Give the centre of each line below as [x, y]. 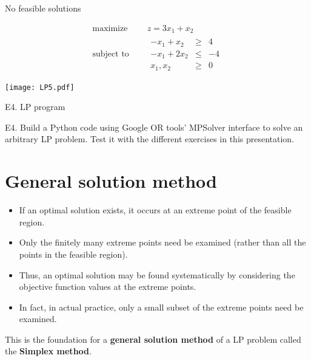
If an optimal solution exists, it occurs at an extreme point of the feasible [155, 210]
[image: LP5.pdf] [40, 87]
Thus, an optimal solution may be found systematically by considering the [157, 274]
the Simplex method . [48, 351]
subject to [111, 54]
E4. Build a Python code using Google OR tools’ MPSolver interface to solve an [154, 127]
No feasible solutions [43, 8]
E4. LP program [35, 107]
